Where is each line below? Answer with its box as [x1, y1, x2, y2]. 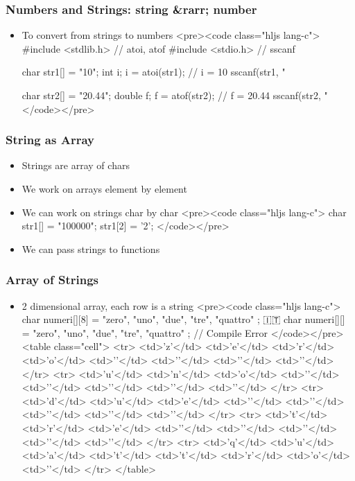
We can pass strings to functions [21, 241, 160, 256]
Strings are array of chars [21, 158, 130, 173]
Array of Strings [6, 271, 98, 288]
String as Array [6, 131, 94, 148]
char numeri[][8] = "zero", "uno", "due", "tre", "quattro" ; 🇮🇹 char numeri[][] [21, 312, 345, 326]
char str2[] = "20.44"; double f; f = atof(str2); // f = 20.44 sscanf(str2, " [21, 88, 328, 102]
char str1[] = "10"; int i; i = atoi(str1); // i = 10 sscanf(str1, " [21, 64, 286, 79]
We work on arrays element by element [21, 182, 187, 195]
